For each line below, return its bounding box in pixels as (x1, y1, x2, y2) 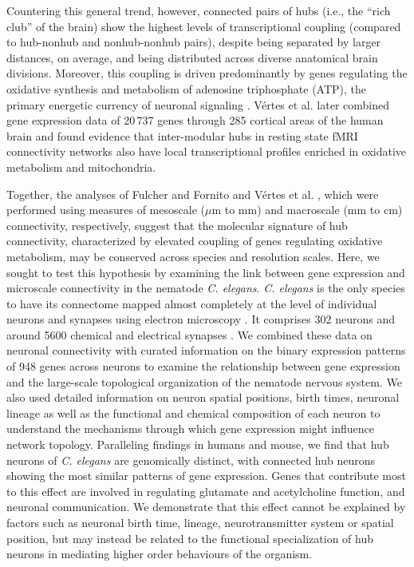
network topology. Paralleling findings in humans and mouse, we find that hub (6, 436, 389, 453)
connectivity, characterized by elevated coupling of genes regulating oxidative (6, 232, 383, 249)
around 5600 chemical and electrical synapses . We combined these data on (6, 326, 373, 343)
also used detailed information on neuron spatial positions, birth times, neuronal (6, 389, 400, 406)
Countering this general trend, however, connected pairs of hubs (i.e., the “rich (6, 2, 391, 18)
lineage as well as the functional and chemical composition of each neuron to (6, 404, 380, 421)
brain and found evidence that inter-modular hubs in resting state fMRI (6, 127, 358, 144)
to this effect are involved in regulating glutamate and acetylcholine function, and (6, 482, 405, 499)
